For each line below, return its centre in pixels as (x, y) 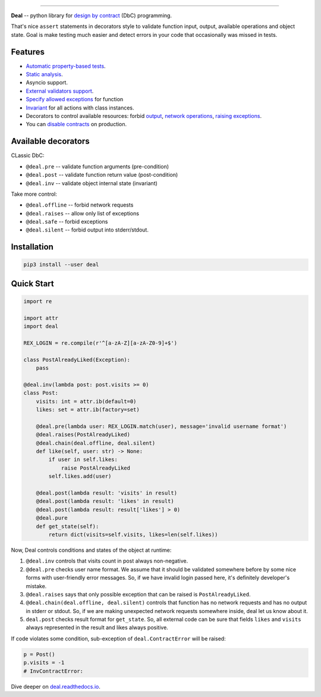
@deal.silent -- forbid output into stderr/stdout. (87, 230)
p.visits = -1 (44, 663)
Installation (32, 247)
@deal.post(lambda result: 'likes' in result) (105, 501)
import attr (41, 318)
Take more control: (34, 194)
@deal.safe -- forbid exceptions (67, 222)
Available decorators (50, 141)
